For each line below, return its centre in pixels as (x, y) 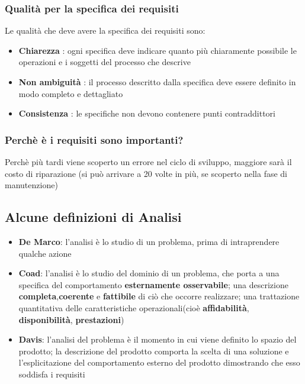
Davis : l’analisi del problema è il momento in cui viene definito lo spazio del (158, 339)
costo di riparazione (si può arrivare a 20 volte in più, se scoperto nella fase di (146, 173)
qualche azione (45, 253)
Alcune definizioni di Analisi (93, 217)
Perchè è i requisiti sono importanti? (94, 139)
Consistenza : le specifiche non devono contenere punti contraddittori (147, 113)
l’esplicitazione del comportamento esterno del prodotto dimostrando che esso (159, 362)
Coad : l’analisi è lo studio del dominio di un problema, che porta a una (149, 273)
